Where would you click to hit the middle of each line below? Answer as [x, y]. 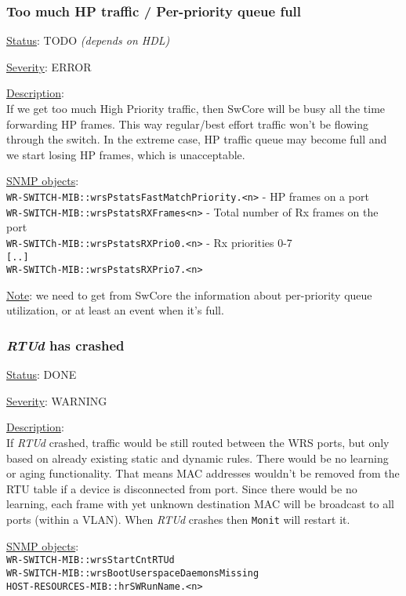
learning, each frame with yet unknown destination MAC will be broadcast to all [200, 504]
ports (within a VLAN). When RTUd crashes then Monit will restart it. [178, 519]
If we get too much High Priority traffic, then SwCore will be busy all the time [196, 108]
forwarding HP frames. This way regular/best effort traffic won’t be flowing [187, 124]
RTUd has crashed [65, 345]
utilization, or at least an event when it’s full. [115, 310]
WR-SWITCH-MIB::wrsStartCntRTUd [91, 560]
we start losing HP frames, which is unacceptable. [126, 154]
